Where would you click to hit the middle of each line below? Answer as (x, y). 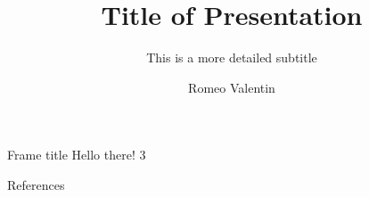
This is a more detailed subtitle (232, 57)
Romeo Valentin (232, 87)
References (36, 184)
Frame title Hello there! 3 (77, 155)
